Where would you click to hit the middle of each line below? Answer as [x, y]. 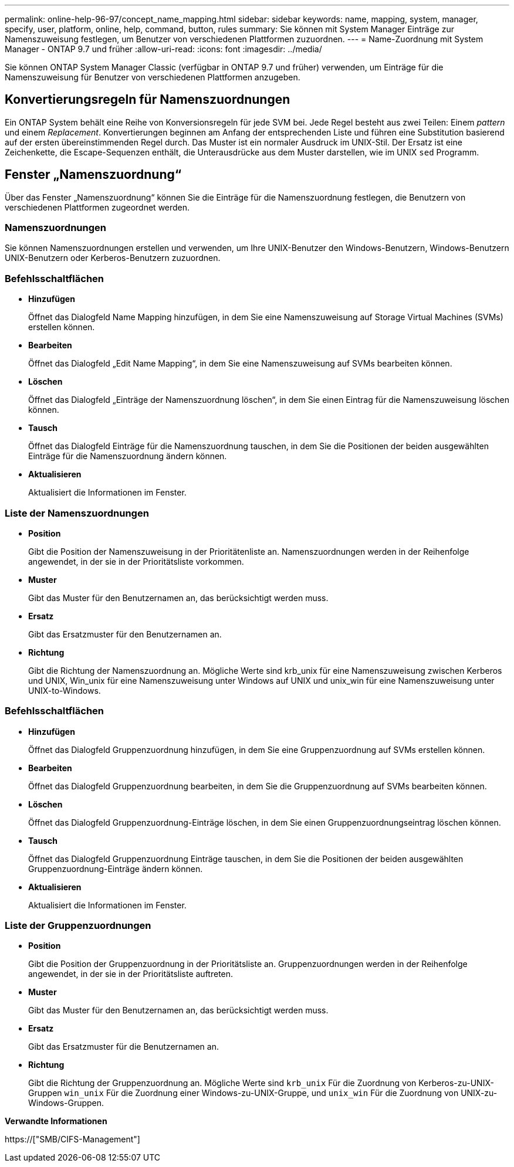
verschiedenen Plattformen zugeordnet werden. [97, 207]
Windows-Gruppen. [66, 1103]
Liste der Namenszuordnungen [77, 513]
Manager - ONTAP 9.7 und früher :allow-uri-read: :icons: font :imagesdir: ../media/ [163, 49]
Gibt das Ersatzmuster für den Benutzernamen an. [125, 634]
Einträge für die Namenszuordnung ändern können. [128, 456]
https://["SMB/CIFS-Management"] [72, 1139]
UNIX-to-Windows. [65, 690]
